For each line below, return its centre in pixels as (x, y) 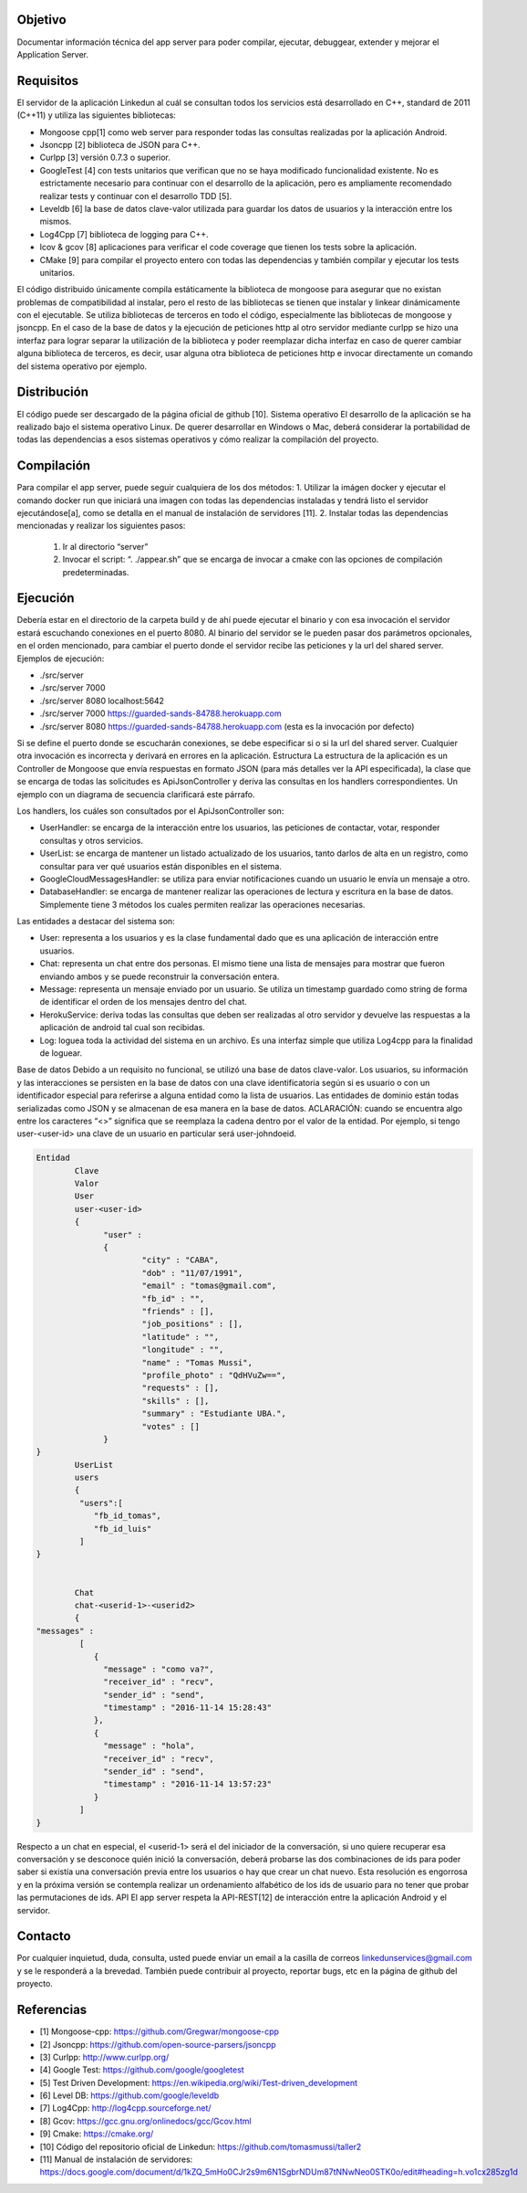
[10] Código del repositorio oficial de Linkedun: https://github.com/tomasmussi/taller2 (201, 2146)
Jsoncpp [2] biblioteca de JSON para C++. (120, 144)
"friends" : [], (178, 1311)
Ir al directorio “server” (105, 546)
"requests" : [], (180, 1388)
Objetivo (42, 20)
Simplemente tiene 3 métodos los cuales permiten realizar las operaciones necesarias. (202, 904)
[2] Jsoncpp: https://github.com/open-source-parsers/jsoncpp (158, 2044)
